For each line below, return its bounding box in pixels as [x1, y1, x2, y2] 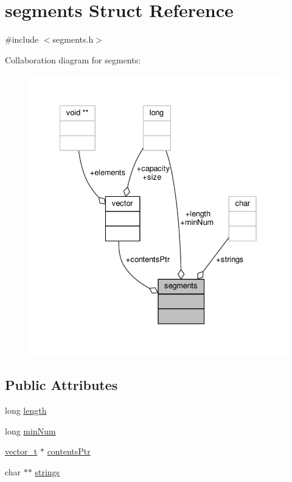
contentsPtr [47, 445, 91, 458]
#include [5, 33, 39, 46]
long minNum [5, 424, 56, 437]
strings [35, 465, 60, 478]
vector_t [5, 445, 38, 458]
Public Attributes [5, 375, 118, 394]
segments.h [52, 33, 94, 46]
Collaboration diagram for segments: [5, 53, 141, 66]
